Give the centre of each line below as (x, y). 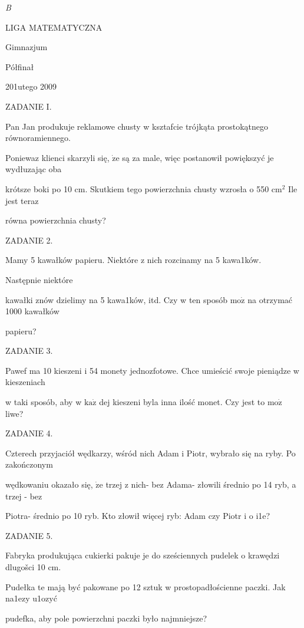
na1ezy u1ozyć (31, 598)
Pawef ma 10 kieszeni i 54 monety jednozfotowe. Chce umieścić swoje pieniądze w (152, 370)
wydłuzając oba (34, 169)
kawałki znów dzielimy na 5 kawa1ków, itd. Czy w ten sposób (116, 299)
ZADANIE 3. (29, 351)
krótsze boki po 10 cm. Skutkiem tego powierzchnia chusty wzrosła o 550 (137, 188)
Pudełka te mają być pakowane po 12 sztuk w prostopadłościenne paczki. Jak (146, 586)
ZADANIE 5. (29, 535)
